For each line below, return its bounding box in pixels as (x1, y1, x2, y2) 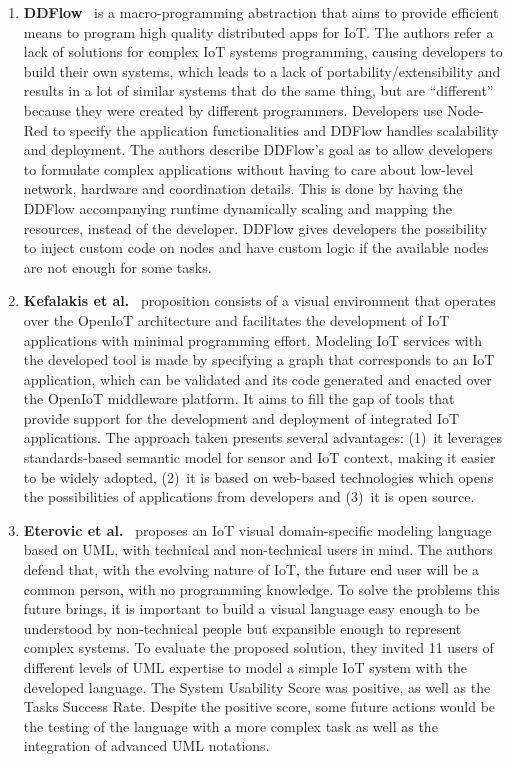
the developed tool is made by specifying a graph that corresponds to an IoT (23, 349, 495, 370)
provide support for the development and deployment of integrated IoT (23, 407, 460, 428)
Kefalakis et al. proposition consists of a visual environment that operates (23, 290, 496, 311)
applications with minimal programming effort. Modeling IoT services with (23, 329, 482, 350)
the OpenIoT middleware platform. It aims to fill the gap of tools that (23, 388, 455, 409)
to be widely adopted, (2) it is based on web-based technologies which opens (23, 466, 494, 487)
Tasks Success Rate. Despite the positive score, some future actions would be (23, 696, 496, 717)
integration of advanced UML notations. (23, 735, 270, 756)
